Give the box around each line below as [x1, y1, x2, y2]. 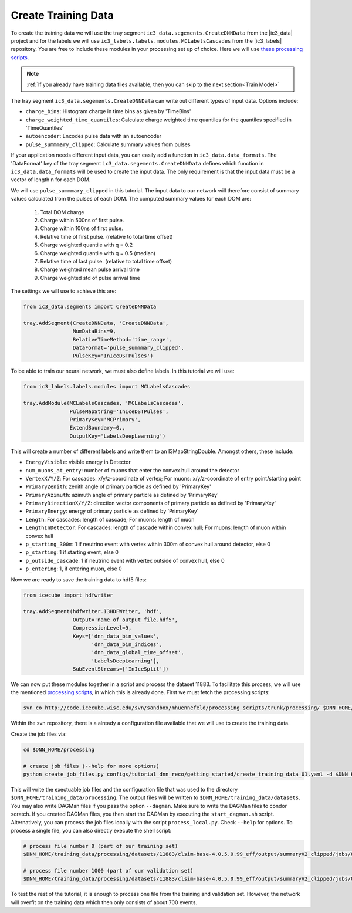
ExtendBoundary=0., [69, 424, 126, 431]
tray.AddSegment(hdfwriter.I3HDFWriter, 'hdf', [23, 608, 163, 615]
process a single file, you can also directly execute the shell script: [11, 827, 172, 834]
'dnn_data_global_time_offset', [91, 649, 184, 656]
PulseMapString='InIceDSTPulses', [69, 408, 169, 415]
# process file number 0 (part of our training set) [23, 843, 178, 849]
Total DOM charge [40, 208, 84, 215]
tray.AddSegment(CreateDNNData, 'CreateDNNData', [23, 320, 169, 326]
